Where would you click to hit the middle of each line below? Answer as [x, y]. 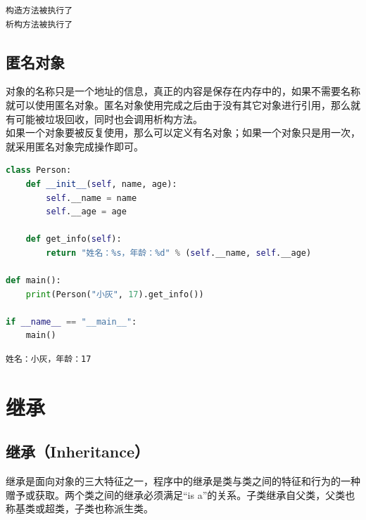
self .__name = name [91, 198]
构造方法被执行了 [39, 11]
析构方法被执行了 [39, 24]
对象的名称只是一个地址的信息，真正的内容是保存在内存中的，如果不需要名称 [183, 91]
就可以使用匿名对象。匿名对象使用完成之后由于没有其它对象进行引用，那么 [178, 104]
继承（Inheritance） [78, 451]
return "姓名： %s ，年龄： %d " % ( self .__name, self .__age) [179, 253]
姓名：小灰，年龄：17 [49, 359]
